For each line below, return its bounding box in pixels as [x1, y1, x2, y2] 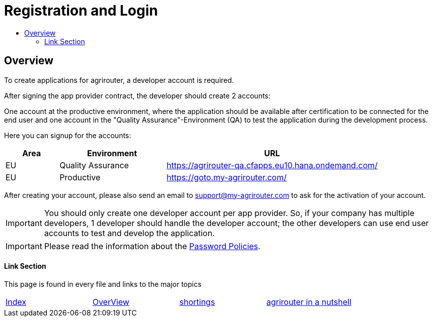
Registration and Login [4, 2, 158, 19]
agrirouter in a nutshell [266, 296, 352, 307]
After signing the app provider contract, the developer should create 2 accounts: [4, 91, 271, 100]
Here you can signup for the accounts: [4, 131, 131, 140]
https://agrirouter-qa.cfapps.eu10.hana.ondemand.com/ [166, 160, 378, 170]
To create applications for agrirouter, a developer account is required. [4, 75, 234, 84]
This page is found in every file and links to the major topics [4, 279, 202, 288]
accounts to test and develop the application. [44, 228, 215, 238]
